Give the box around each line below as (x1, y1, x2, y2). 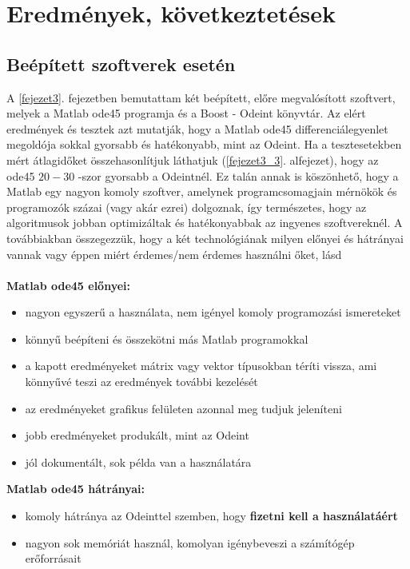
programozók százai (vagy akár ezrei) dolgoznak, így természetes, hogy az (6, 198, 367, 215)
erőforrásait (25, 550, 82, 567)
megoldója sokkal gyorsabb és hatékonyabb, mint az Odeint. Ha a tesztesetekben (6, 136, 402, 153)
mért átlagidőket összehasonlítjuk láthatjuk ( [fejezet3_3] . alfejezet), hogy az (6, 151, 379, 168)
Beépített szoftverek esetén (6, 51, 236, 76)
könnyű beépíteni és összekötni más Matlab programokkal (25, 330, 308, 347)
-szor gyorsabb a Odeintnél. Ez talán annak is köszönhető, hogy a (78, 167, 399, 184)
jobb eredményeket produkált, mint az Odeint (25, 427, 249, 444)
